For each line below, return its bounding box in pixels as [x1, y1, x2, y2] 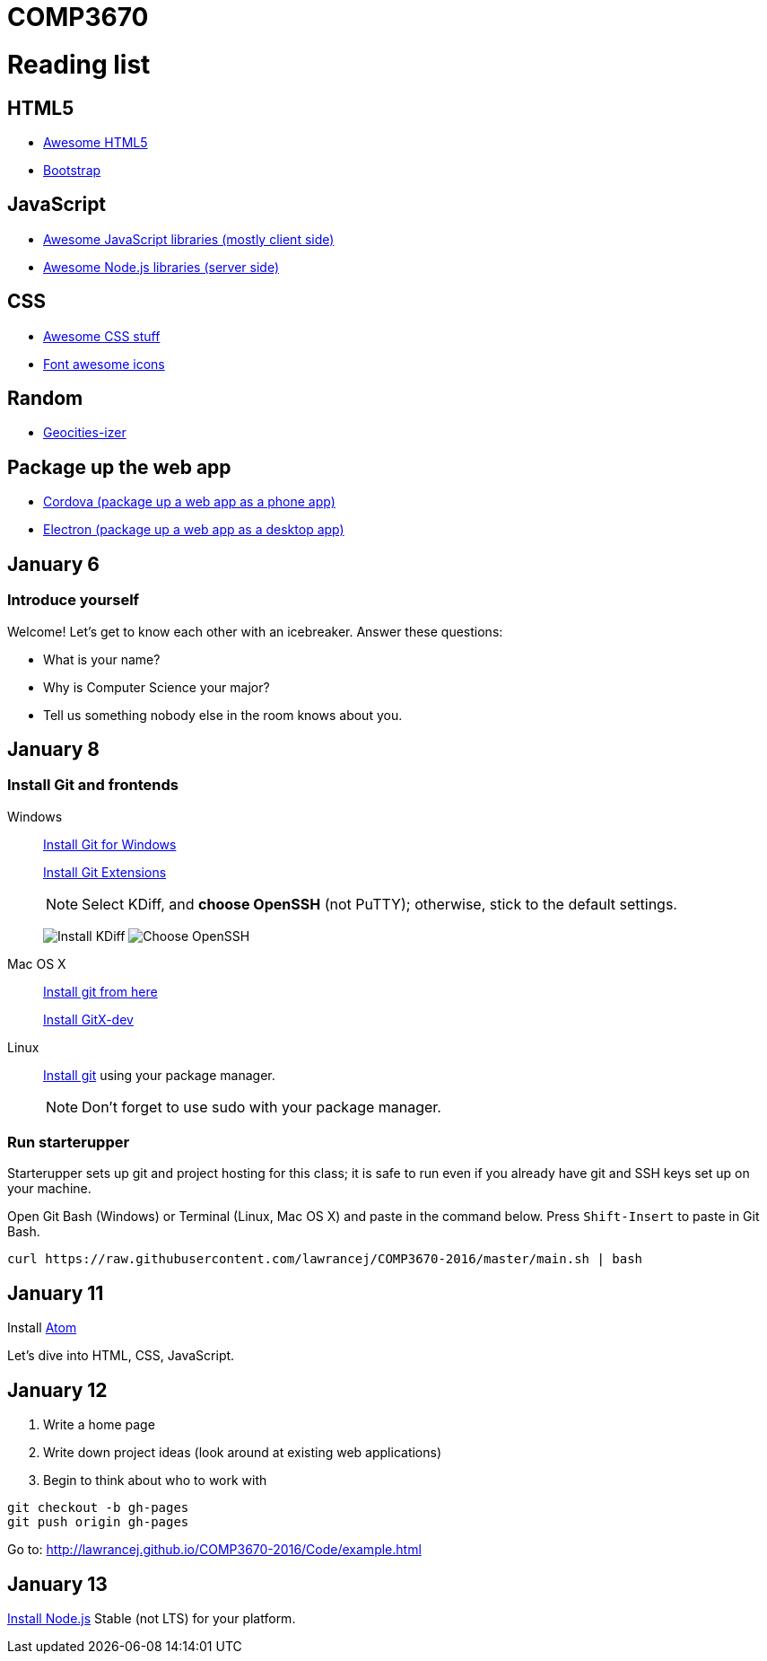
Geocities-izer [43, 425, 126, 441]
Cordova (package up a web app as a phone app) [43, 494, 336, 510]
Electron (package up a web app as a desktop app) [43, 522, 344, 538]
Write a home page [43, 1417, 155, 1433]
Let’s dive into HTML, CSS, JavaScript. [7, 1348, 235, 1364]
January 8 [7, 737, 100, 760]
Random [7, 387, 83, 410]
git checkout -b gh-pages [7, 1500, 189, 1516]
